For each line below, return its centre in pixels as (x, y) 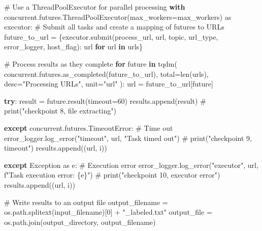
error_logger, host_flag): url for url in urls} (74, 47)
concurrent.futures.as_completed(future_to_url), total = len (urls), (106, 74)
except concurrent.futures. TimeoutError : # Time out (89, 127)
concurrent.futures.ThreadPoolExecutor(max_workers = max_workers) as (118, 17)
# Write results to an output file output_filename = (86, 202)
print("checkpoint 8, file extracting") (60, 111)
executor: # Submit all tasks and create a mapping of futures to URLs (114, 27)
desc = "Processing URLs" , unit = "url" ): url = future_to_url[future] (109, 84)
